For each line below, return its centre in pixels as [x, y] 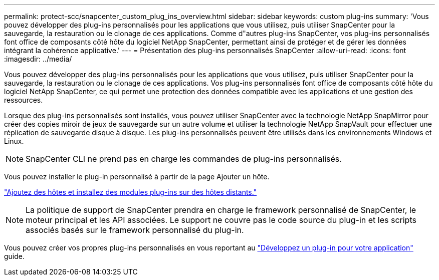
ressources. [24, 100]
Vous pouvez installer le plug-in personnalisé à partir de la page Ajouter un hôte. [137, 177]
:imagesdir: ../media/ [38, 59]
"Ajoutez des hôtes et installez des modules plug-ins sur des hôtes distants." [131, 192]
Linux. [14, 141]
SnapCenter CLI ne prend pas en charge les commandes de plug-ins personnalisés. [184, 159]
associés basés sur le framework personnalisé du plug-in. [135, 230]
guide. [15, 256]
